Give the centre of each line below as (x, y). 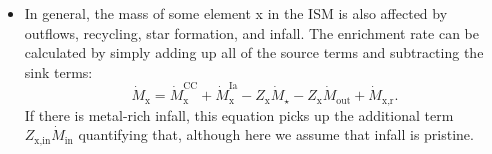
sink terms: (58, 71)
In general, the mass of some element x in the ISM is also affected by (236, 13)
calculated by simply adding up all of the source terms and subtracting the (254, 52)
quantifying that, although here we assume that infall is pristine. (276, 134)
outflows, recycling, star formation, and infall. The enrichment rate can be (251, 32)
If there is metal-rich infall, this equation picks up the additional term (239, 114)
